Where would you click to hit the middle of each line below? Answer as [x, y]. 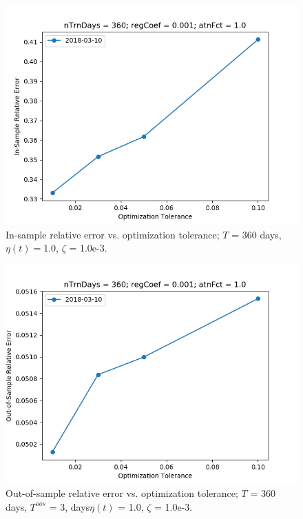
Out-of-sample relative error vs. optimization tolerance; [122, 493]
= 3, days [70, 506]
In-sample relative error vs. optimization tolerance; [113, 234]
